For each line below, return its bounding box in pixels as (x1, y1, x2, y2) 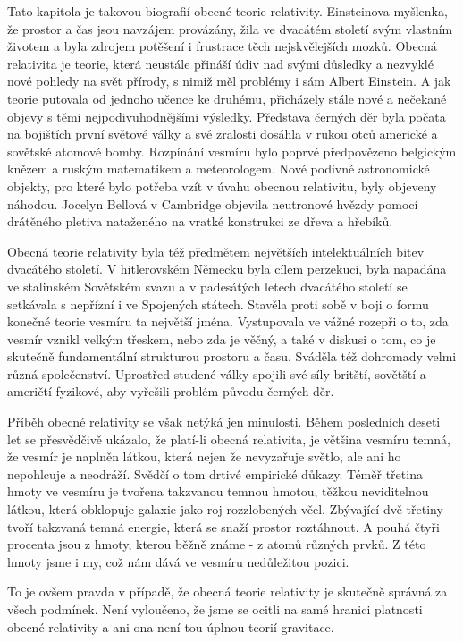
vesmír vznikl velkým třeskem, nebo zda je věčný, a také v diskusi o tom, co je (7, 329, 436, 348)
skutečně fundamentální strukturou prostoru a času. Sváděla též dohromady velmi (7, 347, 457, 366)
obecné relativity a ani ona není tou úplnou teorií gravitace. (7, 617, 334, 636)
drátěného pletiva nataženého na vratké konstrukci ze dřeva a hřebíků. (7, 212, 393, 231)
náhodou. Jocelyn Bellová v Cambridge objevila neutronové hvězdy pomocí (7, 194, 418, 213)
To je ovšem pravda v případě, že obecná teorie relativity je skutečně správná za (7, 582, 448, 601)
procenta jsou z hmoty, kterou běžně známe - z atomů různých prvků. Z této (7, 535, 426, 553)
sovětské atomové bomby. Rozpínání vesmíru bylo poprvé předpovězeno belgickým (7, 141, 457, 160)
